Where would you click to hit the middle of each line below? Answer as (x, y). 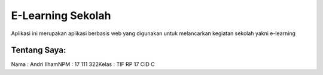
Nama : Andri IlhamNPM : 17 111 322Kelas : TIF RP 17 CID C (83, 64)
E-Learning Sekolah (61, 15)
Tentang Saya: (39, 50)
